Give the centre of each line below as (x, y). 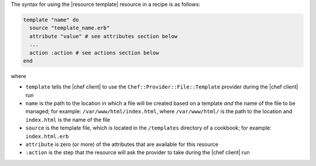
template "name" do (51, 20)
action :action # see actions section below (94, 52)
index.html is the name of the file (68, 120)
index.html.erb (47, 136)
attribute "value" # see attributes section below (104, 36)
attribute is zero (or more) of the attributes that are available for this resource (122, 144)
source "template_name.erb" (70, 28)
